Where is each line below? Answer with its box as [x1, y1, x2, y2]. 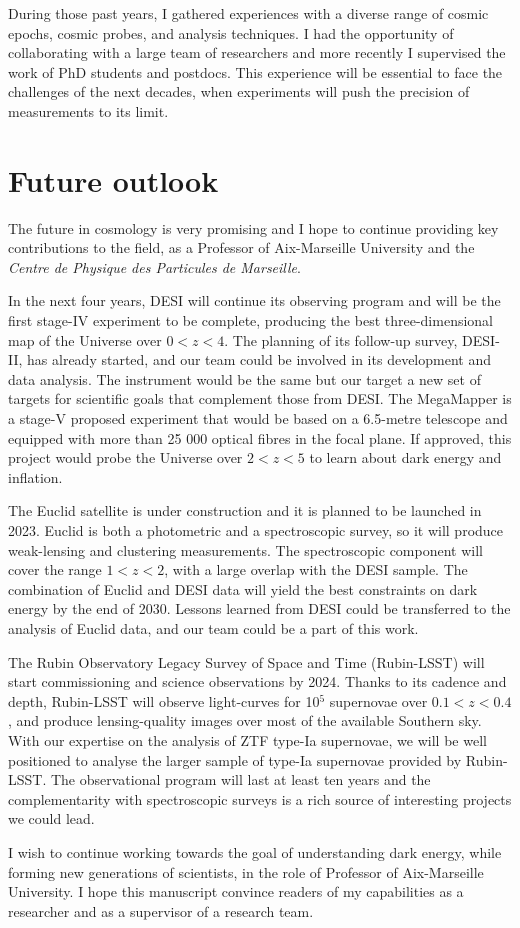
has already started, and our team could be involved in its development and [27, 349, 491, 370]
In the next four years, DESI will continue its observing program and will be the [8, 290, 501, 311]
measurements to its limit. [8, 100, 169, 121]
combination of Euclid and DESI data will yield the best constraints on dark [8, 578, 478, 599]
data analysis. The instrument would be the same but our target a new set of [8, 368, 481, 389]
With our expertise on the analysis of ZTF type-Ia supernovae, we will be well [8, 729, 487, 750]
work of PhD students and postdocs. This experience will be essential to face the [8, 61, 503, 82]
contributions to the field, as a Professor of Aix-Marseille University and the [8, 237, 475, 258]
